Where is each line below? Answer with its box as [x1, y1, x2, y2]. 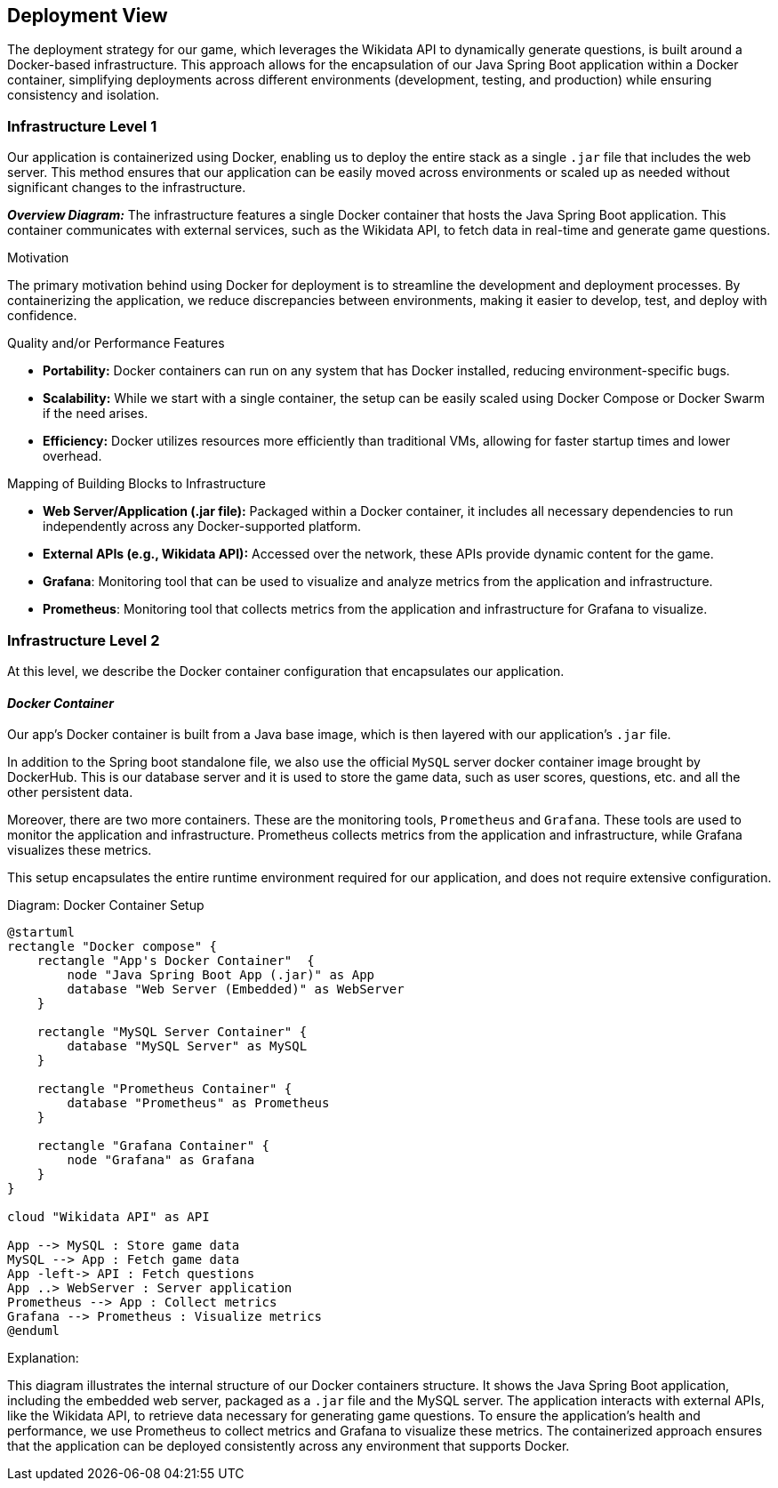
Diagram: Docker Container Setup [7, 897, 205, 913]
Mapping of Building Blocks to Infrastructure [7, 476, 266, 492]
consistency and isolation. [7, 87, 159, 103]
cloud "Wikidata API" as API [7, 1210, 210, 1225]
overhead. [43, 448, 102, 464]
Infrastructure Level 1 [7, 117, 157, 135]
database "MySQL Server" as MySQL [67, 1039, 308, 1054]
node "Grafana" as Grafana [67, 1153, 255, 1168]
